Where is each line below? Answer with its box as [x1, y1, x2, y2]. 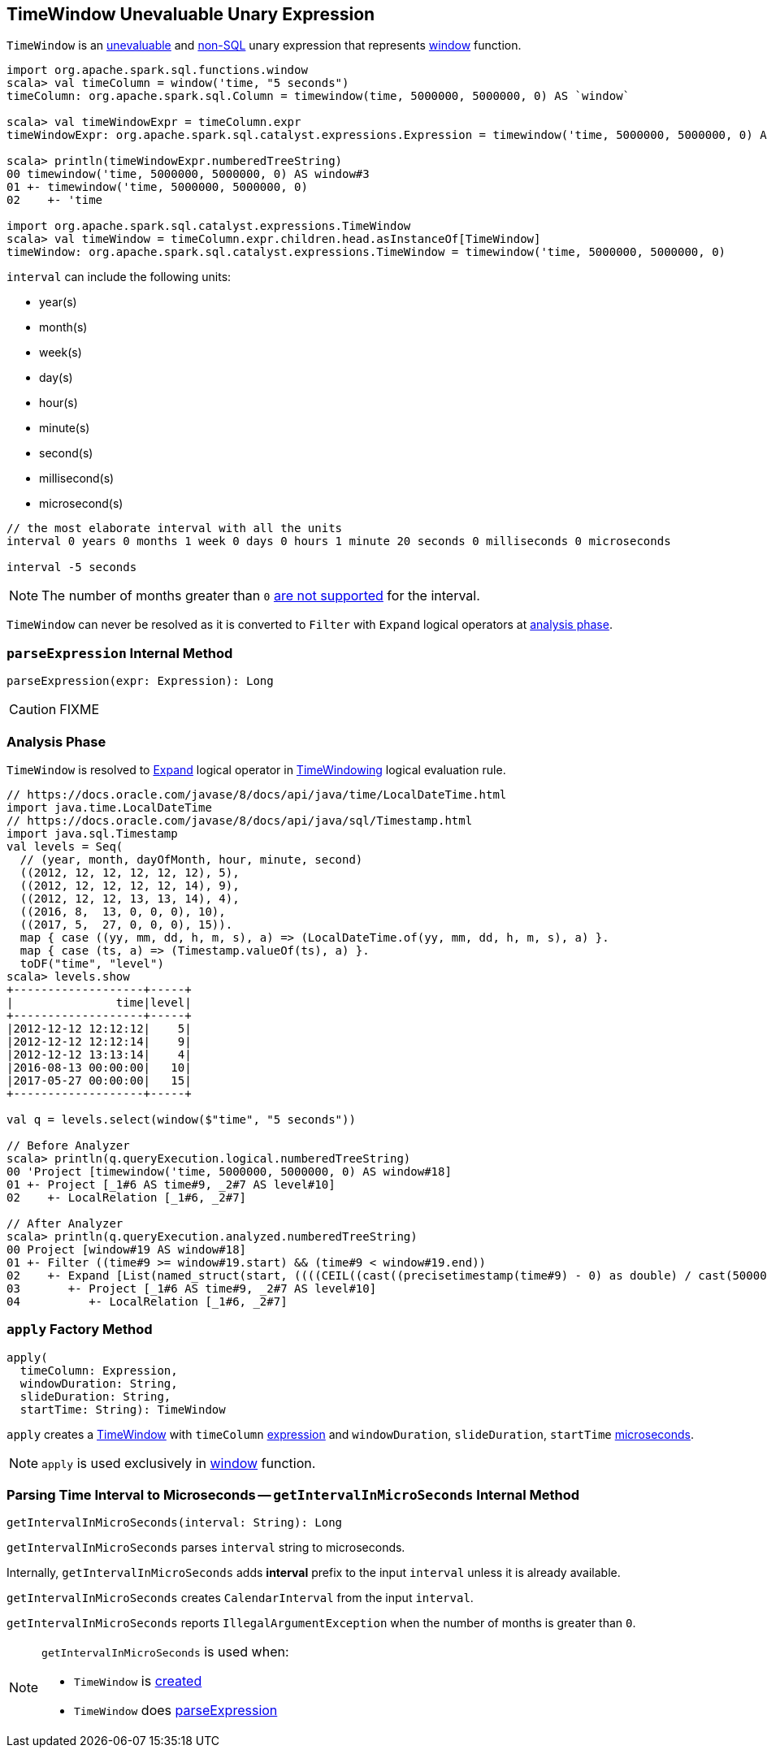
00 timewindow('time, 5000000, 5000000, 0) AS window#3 [6, 167, 370, 181]
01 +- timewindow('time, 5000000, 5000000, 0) [6, 180, 308, 194]
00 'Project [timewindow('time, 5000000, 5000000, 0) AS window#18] [6, 1164, 452, 1178]
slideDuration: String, [19, 1389, 171, 1403]
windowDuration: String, [19, 1376, 178, 1390]
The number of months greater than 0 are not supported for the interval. [41, 587, 480, 604]
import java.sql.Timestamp [6, 826, 178, 840]
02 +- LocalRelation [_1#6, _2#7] [6, 1190, 247, 1204]
